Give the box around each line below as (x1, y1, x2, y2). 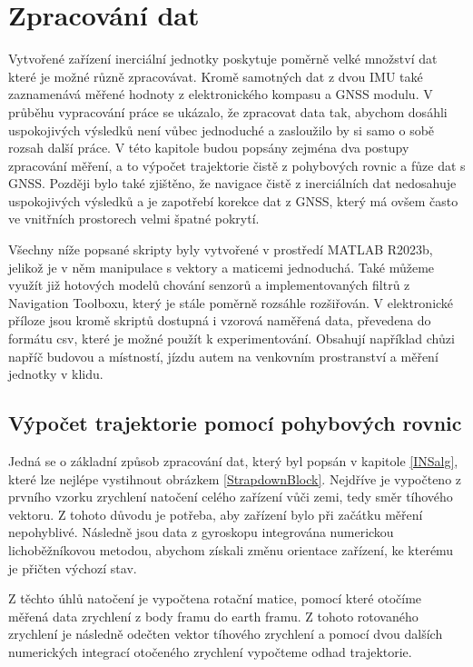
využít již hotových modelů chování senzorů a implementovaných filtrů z (8, 275, 410, 294)
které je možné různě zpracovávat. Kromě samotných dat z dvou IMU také (8, 66, 423, 85)
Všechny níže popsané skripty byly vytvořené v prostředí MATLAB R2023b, (8, 240, 433, 259)
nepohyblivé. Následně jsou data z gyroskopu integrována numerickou (8, 523, 394, 542)
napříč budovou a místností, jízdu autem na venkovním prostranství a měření (8, 346, 439, 365)
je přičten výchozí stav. (8, 558, 137, 577)
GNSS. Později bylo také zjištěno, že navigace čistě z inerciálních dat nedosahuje (8, 174, 457, 193)
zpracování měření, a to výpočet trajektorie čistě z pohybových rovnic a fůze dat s (8, 155, 466, 174)
